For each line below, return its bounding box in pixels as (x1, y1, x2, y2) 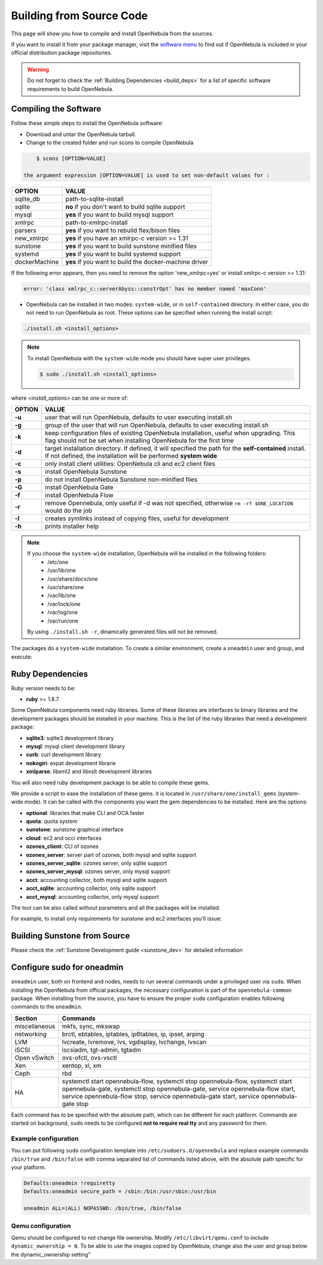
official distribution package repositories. (11, 49, 112, 56)
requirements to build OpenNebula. (27, 85, 114, 92)
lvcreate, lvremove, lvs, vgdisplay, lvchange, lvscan (62, 1037, 206, 1046)
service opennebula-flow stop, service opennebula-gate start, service (62, 1092, 260, 1100)
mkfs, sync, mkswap (62, 1022, 120, 1030)
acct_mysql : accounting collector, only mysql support (26, 893, 159, 900)
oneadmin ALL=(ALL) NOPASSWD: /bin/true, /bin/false (23, 1205, 182, 1212)
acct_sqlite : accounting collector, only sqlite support (26, 884, 156, 892)
